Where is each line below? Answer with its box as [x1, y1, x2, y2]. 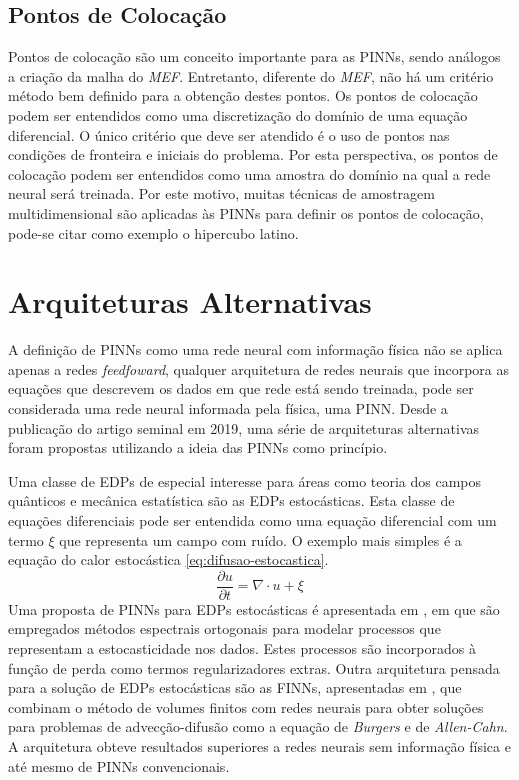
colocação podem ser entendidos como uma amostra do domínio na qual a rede [8, 163, 491, 184]
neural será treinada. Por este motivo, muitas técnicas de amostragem [8, 183, 435, 204]
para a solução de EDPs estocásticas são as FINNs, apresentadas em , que [8, 677, 462, 698]
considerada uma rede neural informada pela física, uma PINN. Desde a [8, 398, 448, 419]
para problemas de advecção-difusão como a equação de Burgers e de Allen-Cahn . [8, 716, 508, 737]
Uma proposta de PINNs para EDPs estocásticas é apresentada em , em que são [8, 598, 500, 619]
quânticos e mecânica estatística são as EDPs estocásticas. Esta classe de [8, 490, 455, 511]
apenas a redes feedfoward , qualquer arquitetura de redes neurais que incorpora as [8, 358, 509, 379]
